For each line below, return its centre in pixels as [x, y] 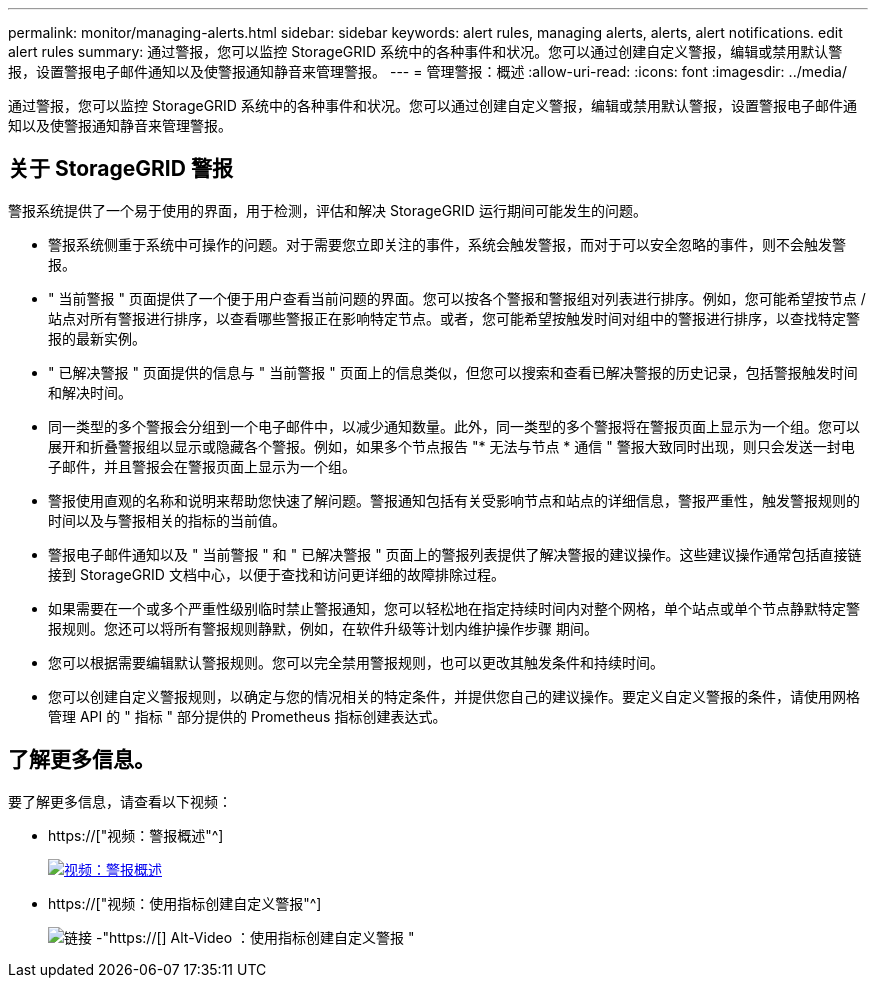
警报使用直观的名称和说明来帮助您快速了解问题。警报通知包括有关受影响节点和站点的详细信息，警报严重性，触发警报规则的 [454, 500]
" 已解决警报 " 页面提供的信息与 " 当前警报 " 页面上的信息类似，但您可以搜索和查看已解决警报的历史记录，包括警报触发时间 [453, 372]
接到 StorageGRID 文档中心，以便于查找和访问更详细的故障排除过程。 [276, 574]
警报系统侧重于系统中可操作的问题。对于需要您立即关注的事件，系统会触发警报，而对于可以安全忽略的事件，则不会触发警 [447, 244]
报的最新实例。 [97, 338]
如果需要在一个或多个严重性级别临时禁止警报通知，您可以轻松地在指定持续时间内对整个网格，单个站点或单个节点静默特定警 [454, 608]
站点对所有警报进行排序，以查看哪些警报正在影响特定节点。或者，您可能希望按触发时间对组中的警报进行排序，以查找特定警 [454, 318]
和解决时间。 [90, 392]
